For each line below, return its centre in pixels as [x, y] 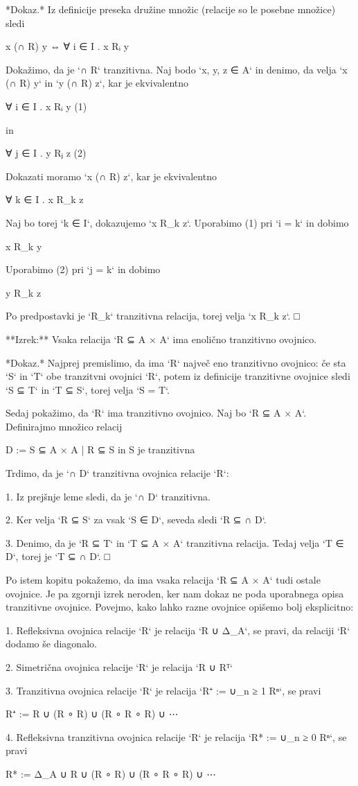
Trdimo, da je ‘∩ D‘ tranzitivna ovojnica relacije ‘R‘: [117, 473]
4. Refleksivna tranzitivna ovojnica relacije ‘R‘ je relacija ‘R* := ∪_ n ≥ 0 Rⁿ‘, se [176, 736]
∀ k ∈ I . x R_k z [45, 199]
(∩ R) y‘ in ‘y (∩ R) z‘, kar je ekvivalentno [97, 83]
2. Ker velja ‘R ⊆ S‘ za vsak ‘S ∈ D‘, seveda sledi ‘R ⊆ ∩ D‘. [136, 519]
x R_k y [24, 246]
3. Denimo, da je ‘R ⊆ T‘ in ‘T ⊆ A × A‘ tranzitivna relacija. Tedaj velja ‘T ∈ [175, 542]
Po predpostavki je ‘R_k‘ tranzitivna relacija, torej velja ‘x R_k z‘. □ [153, 316]
